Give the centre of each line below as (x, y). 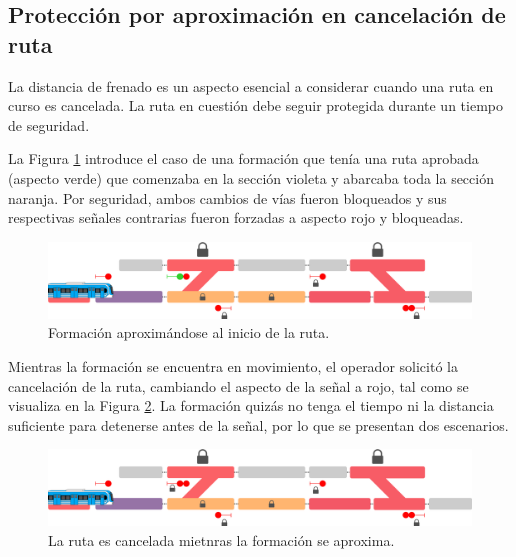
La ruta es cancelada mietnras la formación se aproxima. (221, 539)
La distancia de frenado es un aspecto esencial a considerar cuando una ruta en (251, 85)
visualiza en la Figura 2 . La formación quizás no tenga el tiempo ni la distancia (251, 405)
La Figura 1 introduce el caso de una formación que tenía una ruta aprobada (243, 158)
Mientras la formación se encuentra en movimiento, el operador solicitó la (233, 365)
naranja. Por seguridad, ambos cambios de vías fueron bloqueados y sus (227, 197)
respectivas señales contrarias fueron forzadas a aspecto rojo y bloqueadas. (236, 217)
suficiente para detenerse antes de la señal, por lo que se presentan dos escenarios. (258, 424)
